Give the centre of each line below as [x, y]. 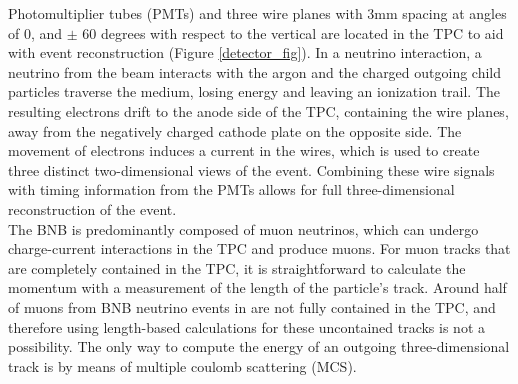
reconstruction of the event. [92, 208]
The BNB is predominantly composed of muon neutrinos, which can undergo [243, 228]
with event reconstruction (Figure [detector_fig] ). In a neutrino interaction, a [245, 52]
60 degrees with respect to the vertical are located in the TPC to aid [293, 32]
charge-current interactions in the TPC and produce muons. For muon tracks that [259, 248]
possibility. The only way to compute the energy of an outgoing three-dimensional [259, 346]
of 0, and [35, 32]
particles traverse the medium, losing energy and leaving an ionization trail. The [254, 91]
